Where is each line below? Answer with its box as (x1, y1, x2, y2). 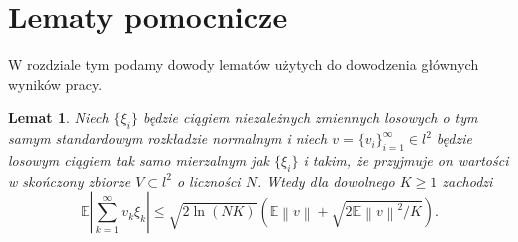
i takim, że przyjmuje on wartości (303, 149, 509, 170)
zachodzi (442, 170, 493, 191)
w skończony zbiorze (8, 170, 131, 191)
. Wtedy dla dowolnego (256, 170, 395, 191)
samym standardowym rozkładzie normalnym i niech (8, 128, 328, 149)
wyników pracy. (8, 73, 103, 94)
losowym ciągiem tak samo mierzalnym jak (8, 149, 270, 170)
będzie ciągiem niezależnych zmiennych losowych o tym (142, 107, 478, 128)
